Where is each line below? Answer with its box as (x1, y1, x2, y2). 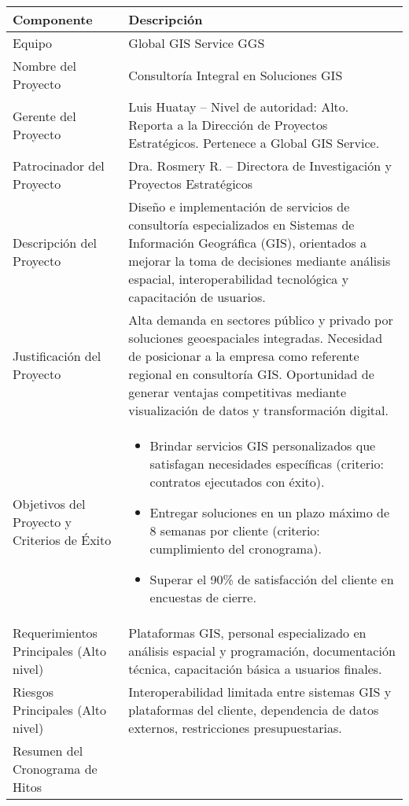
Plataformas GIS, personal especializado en (128, 624, 367, 642)
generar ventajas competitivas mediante (128, 383, 347, 401)
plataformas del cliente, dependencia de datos (128, 701, 379, 719)
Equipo (13, 34, 53, 52)
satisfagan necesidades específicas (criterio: (149, 455, 385, 473)
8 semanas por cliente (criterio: (149, 521, 320, 539)
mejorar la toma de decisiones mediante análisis (128, 252, 391, 270)
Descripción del (13, 234, 98, 252)
